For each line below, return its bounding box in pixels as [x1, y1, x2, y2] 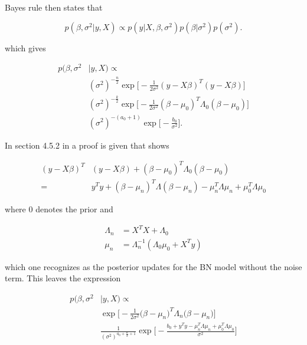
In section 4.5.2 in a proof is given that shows [5, 139, 169, 151]
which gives [5, 41, 46, 54]
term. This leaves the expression [5, 272, 121, 284]
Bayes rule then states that [5, 1, 103, 13]
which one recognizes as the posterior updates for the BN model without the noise [5, 260, 302, 272]
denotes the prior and [35, 203, 113, 215]
